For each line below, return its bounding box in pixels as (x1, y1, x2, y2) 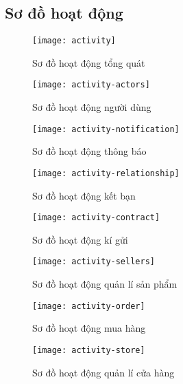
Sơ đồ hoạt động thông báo (32, 144, 147, 158)
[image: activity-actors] (32, 80, 150, 90)
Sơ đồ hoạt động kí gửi (32, 232, 128, 246)
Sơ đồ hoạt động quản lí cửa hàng (32, 365, 175, 379)
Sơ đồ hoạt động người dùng (32, 100, 151, 114)
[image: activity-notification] (32, 124, 180, 134)
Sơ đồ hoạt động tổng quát (32, 55, 145, 70)
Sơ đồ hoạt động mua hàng (32, 321, 146, 335)
